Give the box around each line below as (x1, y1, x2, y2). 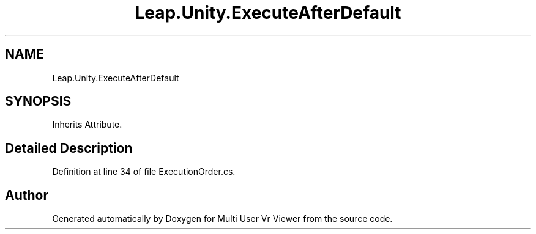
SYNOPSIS (5, 93, 72, 109)
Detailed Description (5, 140, 133, 156)
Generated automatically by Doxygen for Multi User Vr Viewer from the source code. (52, 213, 393, 224)
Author (5, 187, 48, 203)
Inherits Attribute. (52, 119, 122, 130)
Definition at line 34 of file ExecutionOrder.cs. (52, 166, 236, 177)
